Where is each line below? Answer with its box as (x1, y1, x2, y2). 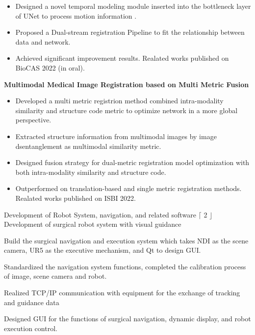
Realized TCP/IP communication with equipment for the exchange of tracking (4, 287, 240, 298)
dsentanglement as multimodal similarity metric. (15, 141, 161, 151)
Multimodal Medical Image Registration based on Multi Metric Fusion (4, 79, 249, 89)
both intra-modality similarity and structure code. (15, 167, 166, 177)
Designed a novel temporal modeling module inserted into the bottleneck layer (15, 1, 251, 11)
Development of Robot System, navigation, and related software (4, 209, 196, 219)
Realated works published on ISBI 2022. (15, 192, 136, 203)
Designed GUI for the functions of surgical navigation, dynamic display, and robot (4, 313, 251, 324)
